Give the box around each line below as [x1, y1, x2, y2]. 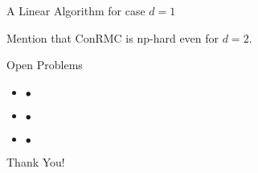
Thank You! [6, 153, 65, 170]
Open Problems [6, 56, 83, 73]
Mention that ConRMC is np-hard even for [6, 29, 219, 46]
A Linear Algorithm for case [6, 2, 145, 19]
